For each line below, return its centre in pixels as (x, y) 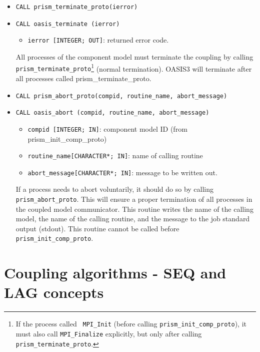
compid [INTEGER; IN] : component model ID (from (107, 128)
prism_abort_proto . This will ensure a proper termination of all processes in (134, 199)
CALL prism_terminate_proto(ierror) (77, 7)
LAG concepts (54, 292)
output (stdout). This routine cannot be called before (97, 228)
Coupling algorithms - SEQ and (115, 273)
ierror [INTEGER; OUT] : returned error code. (98, 40)
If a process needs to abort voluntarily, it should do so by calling (115, 189)
